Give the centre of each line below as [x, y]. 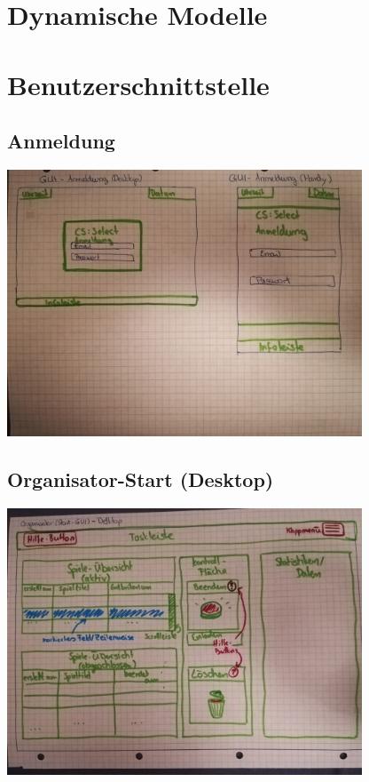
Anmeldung [61, 141]
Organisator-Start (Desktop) [141, 479]
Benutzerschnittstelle [138, 84]
